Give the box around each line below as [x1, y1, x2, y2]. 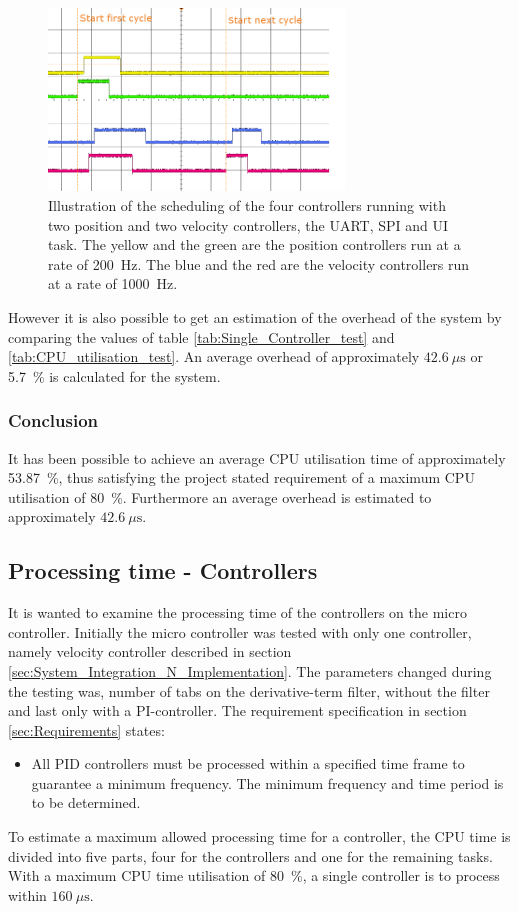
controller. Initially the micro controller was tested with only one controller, [8, 621, 472, 642]
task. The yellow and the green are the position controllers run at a [48, 234, 461, 255]
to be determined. [31, 792, 141, 813]
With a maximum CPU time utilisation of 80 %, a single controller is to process [8, 865, 500, 886]
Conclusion [8, 408, 98, 433]
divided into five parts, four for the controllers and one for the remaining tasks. [8, 845, 493, 866]
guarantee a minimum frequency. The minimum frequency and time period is [31, 772, 504, 793]
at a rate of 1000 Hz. [48, 273, 178, 294]
